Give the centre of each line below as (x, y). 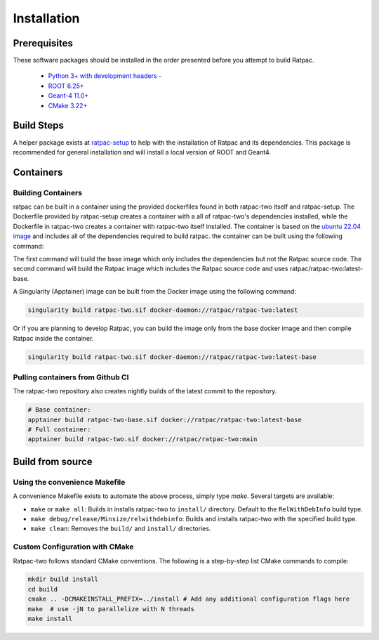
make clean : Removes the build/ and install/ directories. (121, 529)
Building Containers (48, 192)
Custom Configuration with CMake (73, 547)
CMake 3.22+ (68, 105)
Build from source (53, 461)
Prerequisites (43, 43)
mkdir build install (63, 579)
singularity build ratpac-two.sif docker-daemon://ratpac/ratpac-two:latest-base (172, 357)
